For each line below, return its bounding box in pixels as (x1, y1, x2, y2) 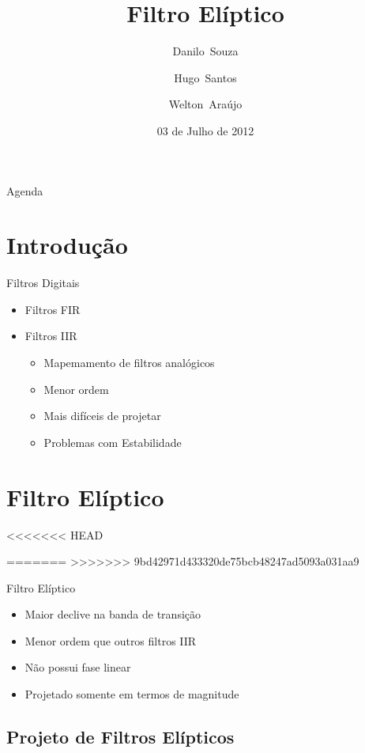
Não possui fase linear (24, 659, 131, 675)
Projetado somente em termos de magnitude (24, 686, 239, 702)
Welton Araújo (168, 96, 243, 112)
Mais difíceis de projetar (43, 407, 161, 424)
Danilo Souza (172, 43, 239, 59)
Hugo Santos (174, 69, 237, 85)
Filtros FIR (24, 301, 81, 317)
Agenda (6, 182, 43, 199)
